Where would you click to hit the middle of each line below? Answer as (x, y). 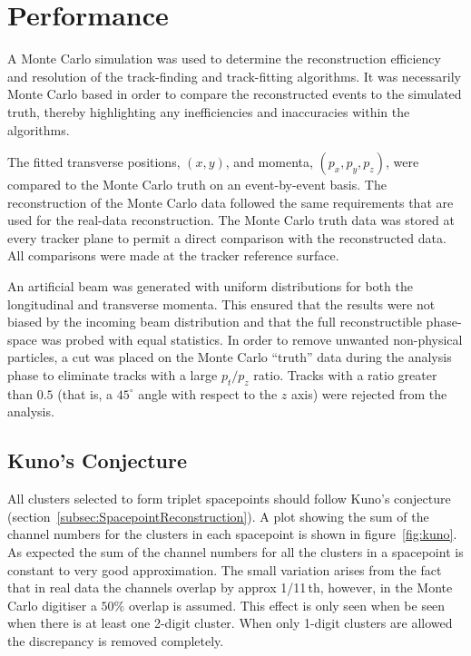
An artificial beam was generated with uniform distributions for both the (210, 286)
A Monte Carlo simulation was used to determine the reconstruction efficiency (224, 59)
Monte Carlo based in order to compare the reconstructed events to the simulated (235, 94)
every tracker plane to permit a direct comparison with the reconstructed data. (227, 237)
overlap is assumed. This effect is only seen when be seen (287, 605)
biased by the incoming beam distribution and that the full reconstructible (215, 322)
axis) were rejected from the (369, 393)
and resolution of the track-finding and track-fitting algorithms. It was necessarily (234, 76)
